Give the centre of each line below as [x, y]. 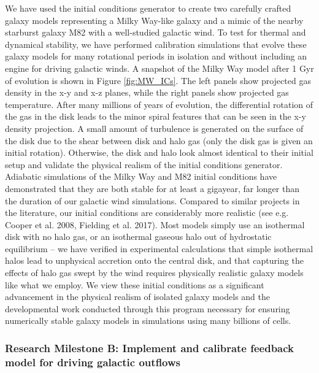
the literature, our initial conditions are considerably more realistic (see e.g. [147, 213]
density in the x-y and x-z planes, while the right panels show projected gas [147, 92]
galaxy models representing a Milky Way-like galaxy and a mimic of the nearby [154, 20]
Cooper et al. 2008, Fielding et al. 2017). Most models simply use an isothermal [155, 224]
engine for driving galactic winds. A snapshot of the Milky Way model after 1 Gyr [159, 68]
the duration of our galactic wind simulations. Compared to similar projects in [152, 200]
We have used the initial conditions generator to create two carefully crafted [148, 8]
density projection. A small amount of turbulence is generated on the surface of [154, 128]
